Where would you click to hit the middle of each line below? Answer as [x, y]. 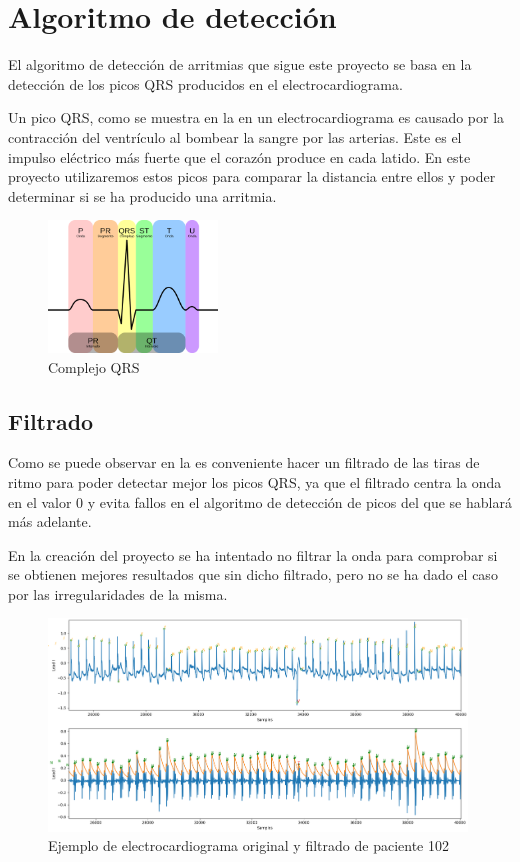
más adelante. [50, 521]
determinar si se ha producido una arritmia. [142, 195]
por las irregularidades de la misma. [118, 593]
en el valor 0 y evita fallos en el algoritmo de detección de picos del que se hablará [260, 501]
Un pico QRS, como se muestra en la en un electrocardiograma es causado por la [256, 117]
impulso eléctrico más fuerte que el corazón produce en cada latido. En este [239, 156]
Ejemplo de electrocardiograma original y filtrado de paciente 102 [248, 845]
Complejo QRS [94, 366]
